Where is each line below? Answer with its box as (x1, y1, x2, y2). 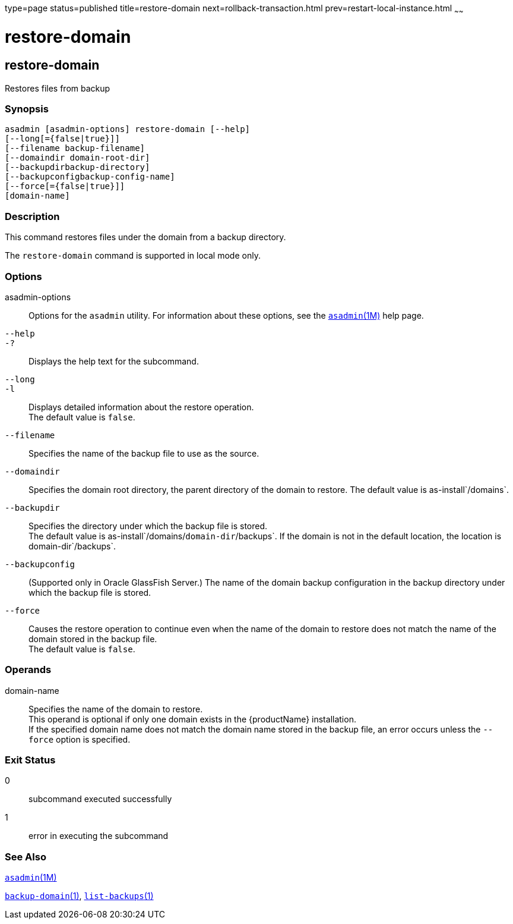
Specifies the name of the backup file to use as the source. (28, 448, 259, 458)
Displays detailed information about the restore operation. (28, 401, 254, 412)
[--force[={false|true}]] (5, 181, 125, 191)
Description (5, 210, 60, 222)
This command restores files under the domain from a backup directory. (5, 232, 286, 243)
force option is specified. (28, 734, 131, 744)
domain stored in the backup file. (28, 633, 157, 644)
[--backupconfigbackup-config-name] (5, 172, 175, 182)
